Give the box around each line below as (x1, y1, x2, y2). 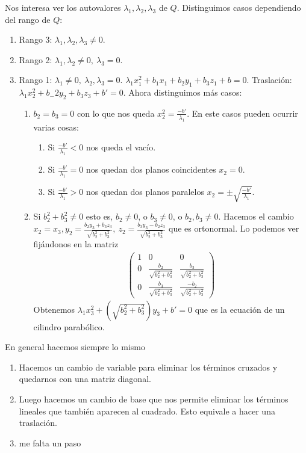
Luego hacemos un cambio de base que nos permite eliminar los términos (19, 393, 289, 405)
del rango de (5, 13, 51, 25)
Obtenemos (33, 303, 75, 315)
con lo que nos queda (76, 106, 155, 119)
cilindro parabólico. (33, 320, 105, 333)
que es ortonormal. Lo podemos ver (169, 222, 299, 235)
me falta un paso (19, 436, 81, 449)
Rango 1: (19, 73, 52, 86)
